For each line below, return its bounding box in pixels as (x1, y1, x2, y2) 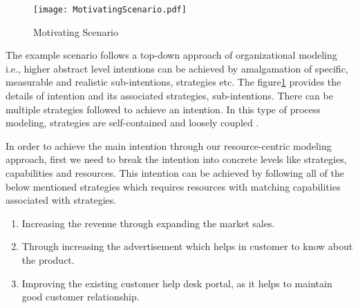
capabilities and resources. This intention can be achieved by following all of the (6, 166, 344, 180)
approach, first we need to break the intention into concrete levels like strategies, (6, 152, 347, 166)
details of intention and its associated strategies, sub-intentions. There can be (6, 88, 333, 103)
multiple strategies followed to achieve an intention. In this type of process (6, 102, 321, 116)
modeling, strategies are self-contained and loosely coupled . (6, 115, 259, 130)
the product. (21, 252, 75, 267)
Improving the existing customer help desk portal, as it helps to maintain (21, 276, 332, 290)
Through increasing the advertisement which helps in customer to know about (21, 239, 353, 253)
